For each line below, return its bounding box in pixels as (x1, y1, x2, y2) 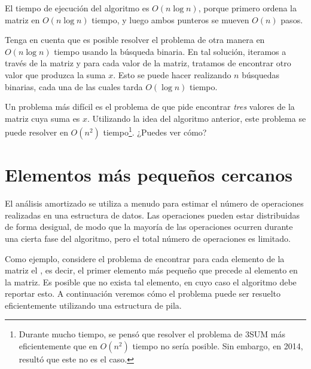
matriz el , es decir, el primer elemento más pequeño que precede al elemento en (5, 264, 298, 276)
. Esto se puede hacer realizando (113, 68, 231, 81)
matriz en (5, 13, 40, 26)
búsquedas (242, 68, 279, 81)
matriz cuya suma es (5, 112, 80, 124)
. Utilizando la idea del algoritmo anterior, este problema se (87, 112, 306, 124)
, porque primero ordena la (198, 2, 297, 14)
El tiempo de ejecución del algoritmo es (5, 2, 150, 14)
